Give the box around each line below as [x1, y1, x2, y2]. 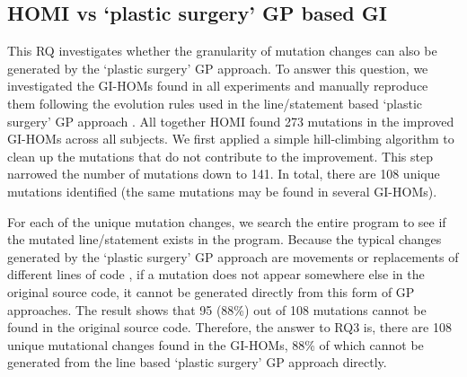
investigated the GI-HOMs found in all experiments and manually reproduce [7, 76, 428, 95]
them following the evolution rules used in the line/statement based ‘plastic [7, 93, 423, 112]
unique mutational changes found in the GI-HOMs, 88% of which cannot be [7, 335, 424, 354]
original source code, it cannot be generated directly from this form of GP [7, 282, 415, 301]
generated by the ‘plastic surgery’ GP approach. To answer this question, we [7, 58, 428, 77]
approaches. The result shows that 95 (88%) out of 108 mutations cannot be [7, 300, 427, 319]
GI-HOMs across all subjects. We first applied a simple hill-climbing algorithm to [7, 129, 454, 148]
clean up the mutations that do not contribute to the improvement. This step [7, 146, 433, 165]
